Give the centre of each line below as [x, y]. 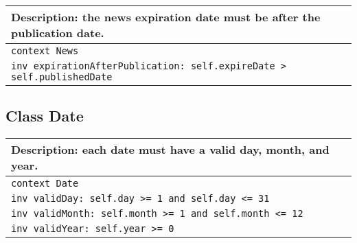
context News [45, 51]
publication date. [58, 33]
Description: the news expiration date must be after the [166, 17]
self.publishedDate [62, 77]
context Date [45, 184]
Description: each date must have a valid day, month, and [170, 150]
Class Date [45, 116]
